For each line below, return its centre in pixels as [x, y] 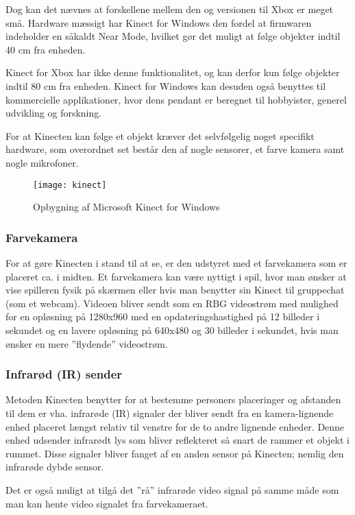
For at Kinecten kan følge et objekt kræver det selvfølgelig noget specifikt [160, 135]
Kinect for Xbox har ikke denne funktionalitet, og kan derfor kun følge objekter [173, 72]
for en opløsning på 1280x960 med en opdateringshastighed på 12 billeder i [163, 316]
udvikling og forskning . [54, 113]
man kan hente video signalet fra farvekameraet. [107, 503]
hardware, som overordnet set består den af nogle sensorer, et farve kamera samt [175, 149]
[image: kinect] [70, 185]
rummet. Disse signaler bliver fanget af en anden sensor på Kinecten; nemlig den [175, 453]
